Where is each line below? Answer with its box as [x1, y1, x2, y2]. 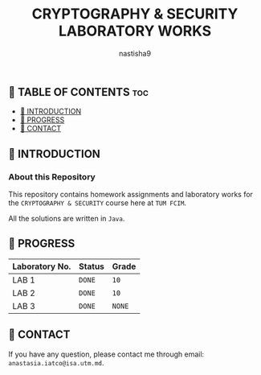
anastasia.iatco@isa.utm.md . [8, 357, 104, 367]
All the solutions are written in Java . [8, 214, 125, 224]
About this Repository [8, 171, 96, 182]
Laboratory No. [12, 261, 71, 272]
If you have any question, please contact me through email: [8, 349, 205, 359]
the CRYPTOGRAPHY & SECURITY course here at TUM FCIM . [8, 198, 187, 208]
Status [79, 261, 104, 272]
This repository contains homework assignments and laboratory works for [8, 190, 253, 200]
